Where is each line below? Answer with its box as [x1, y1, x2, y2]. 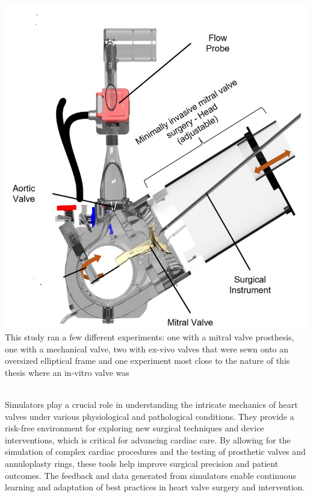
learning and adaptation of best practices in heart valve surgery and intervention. [5, 481, 305, 493]
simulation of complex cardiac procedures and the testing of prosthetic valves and [5, 445, 306, 458]
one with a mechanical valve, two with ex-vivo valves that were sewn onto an [5, 342, 289, 355]
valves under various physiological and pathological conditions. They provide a [5, 410, 294, 422]
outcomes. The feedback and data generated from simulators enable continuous [5, 469, 296, 481]
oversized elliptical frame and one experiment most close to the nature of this [5, 354, 290, 367]
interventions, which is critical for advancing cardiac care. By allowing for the [5, 433, 291, 446]
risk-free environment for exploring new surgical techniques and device [5, 422, 264, 434]
